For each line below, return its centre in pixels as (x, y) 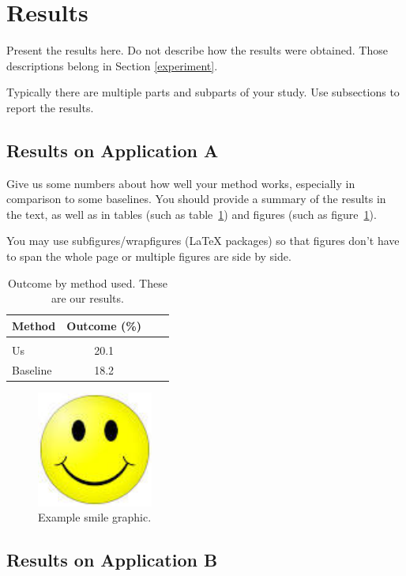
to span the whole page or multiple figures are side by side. (149, 256)
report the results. (50, 107)
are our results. (87, 298)
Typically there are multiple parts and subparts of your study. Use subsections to (203, 92)
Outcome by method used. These (87, 282)
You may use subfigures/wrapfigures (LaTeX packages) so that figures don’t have (203, 241)
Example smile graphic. (95, 517)
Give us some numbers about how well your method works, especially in (181, 183)
